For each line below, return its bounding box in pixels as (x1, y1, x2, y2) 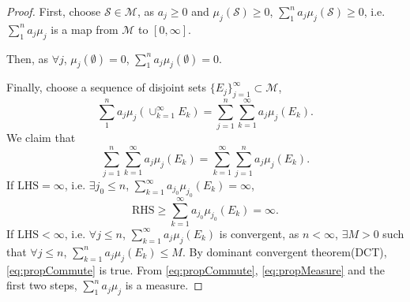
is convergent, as (219, 225, 299, 241)
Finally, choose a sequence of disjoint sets (6, 79, 206, 95)
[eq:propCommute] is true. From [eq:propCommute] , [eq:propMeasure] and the (6, 261, 385, 278)
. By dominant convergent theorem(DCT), (182, 243, 387, 259)
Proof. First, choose (6, 3, 101, 19)
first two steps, (6, 277, 77, 293)
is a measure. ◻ (125, 277, 203, 293)
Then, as (6, 50, 48, 66)
